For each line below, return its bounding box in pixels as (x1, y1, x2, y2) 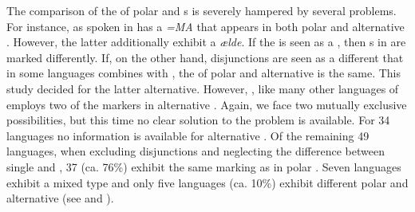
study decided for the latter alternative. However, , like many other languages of (6, 80, 399, 96)
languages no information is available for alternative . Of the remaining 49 (6, 127, 370, 143)
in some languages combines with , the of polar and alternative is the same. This (6, 65, 401, 81)
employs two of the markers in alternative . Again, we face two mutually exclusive (6, 96, 407, 112)
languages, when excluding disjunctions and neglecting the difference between (6, 143, 385, 159)
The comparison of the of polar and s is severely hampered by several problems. (6, 2, 397, 18)
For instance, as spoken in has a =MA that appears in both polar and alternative (6, 18, 405, 34)
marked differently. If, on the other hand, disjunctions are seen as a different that (6, 49, 404, 65)
